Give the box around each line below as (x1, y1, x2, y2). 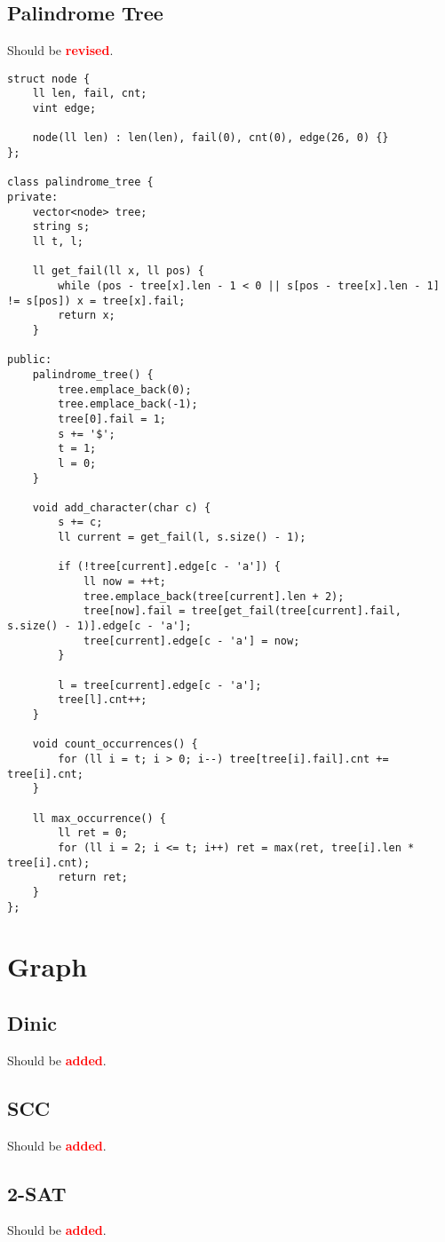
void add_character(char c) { (32, 501, 211, 514)
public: (7, 353, 52, 367)
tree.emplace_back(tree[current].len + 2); (83, 589, 345, 603)
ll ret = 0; (58, 827, 129, 840)
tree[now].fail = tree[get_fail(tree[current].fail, (83, 605, 401, 618)
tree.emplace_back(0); (58, 383, 192, 396)
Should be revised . (7, 41, 114, 59)
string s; (32, 220, 91, 233)
